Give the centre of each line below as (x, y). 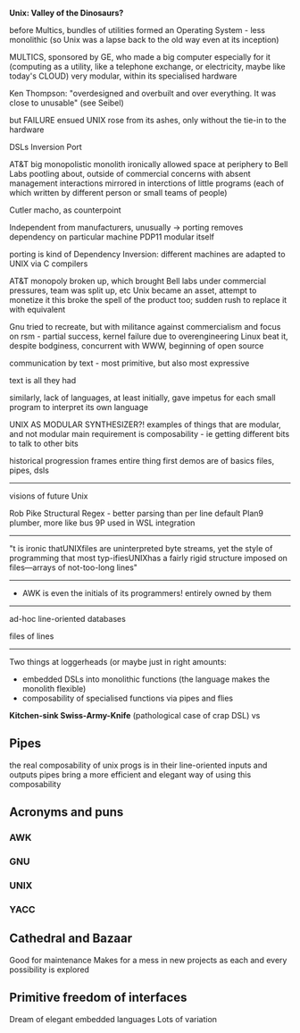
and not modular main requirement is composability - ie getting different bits (150, 434)
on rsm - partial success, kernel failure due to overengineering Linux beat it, (149, 336)
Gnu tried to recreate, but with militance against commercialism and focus (145, 327)
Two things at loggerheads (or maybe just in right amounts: (118, 662)
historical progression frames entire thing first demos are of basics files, (142, 461)
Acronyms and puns (67, 812)
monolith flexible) (54, 689)
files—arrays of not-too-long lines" (74, 567)
